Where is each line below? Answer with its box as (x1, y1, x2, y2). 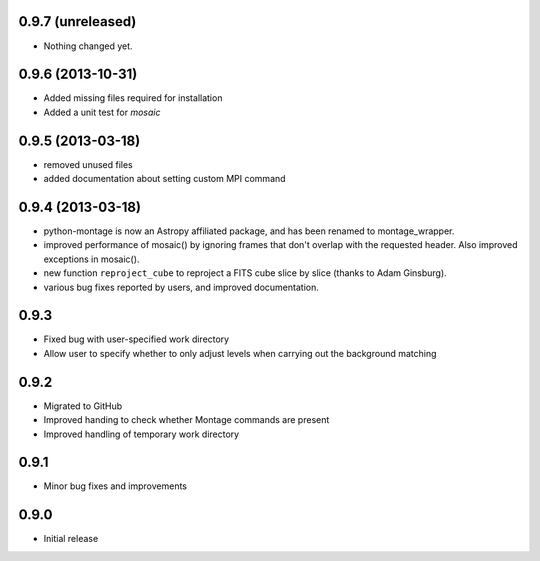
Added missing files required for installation (43, 92, 223, 104)
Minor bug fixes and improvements (43, 480, 187, 492)
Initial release (43, 533, 99, 545)
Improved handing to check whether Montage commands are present (43, 414, 330, 426)
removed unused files (43, 158, 134, 170)
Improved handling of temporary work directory (43, 428, 240, 440)
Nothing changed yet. (43, 40, 134, 52)
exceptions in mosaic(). (43, 253, 140, 265)
